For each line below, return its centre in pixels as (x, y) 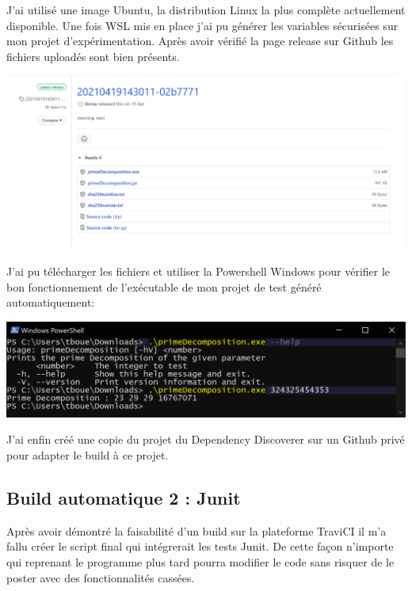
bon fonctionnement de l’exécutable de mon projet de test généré (164, 286)
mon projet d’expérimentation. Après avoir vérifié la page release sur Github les (200, 41)
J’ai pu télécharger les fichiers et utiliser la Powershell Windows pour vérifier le (198, 271)
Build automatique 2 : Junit (124, 498)
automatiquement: (51, 302)
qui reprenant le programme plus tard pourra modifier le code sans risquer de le (200, 562)
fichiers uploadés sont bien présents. (93, 56)
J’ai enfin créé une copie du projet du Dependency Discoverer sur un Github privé (206, 439)
